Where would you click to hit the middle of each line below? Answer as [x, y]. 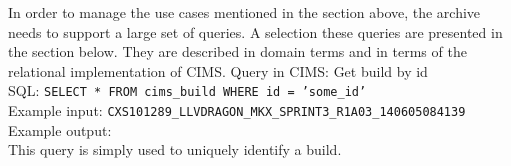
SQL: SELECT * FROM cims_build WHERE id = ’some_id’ [187, 90]
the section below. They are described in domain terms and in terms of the [237, 51]
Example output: [60, 129]
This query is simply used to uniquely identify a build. [175, 149]
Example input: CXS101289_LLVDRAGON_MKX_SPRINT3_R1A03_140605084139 [237, 110]
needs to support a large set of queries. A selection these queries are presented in [255, 31]
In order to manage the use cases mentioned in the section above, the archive [244, 12]
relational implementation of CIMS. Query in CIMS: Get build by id [218, 70]
